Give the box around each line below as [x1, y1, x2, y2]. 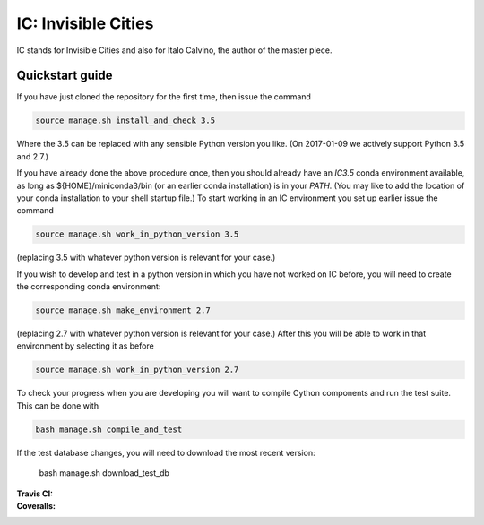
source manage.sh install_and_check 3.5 [35, 116, 215, 125]
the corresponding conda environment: [16, 281, 161, 292]
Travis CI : [16, 488, 54, 499]
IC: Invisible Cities [16, 13, 154, 33]
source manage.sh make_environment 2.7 [35, 306, 211, 315]
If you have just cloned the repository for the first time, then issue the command [16, 91, 311, 102]
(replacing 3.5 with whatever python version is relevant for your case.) [16, 252, 276, 263]
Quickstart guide [16, 68, 113, 83]
